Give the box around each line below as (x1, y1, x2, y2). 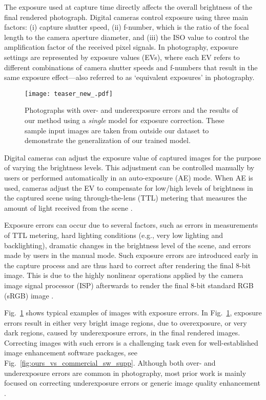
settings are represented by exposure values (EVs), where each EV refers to (4, 51, 240, 62)
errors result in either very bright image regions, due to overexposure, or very (4, 317, 247, 328)
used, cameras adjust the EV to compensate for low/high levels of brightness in (4, 182, 253, 193)
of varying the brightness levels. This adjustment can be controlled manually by (4, 162, 255, 173)
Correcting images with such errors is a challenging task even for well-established (4, 337, 258, 348)
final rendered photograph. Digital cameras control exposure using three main (4, 11, 248, 22)
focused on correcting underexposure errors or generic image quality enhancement (4, 377, 260, 388)
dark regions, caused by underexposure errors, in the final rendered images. (4, 327, 240, 338)
